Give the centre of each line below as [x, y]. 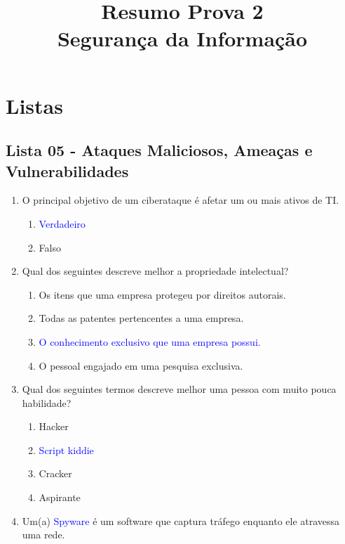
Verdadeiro [62, 223]
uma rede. [43, 535]
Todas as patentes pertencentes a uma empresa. [141, 318]
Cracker [55, 473]
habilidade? [47, 402]
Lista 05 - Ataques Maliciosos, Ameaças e [159, 150]
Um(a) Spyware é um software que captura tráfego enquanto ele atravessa [181, 520]
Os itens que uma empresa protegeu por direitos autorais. [162, 294]
